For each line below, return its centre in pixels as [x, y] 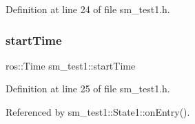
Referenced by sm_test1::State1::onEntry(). [98, 112]
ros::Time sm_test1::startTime [71, 65]
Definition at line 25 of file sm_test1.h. [88, 89]
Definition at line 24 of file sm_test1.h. [88, 9]
